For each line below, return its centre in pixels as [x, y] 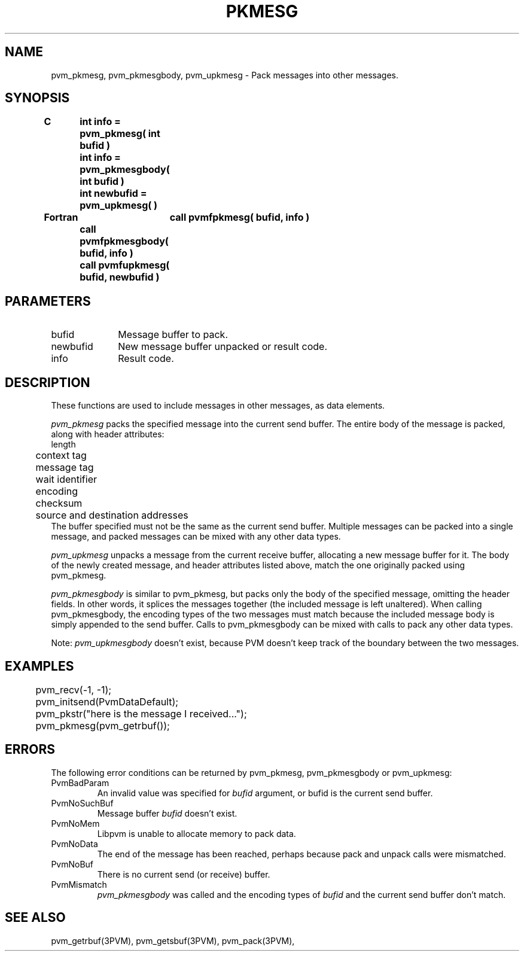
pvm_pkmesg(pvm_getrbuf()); [103, 725]
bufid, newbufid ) [120, 277]
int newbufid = [113, 194]
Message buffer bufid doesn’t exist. [167, 813]
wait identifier [66, 479]
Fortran [61, 217]
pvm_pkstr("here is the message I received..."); [141, 713]
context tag [61, 456]
